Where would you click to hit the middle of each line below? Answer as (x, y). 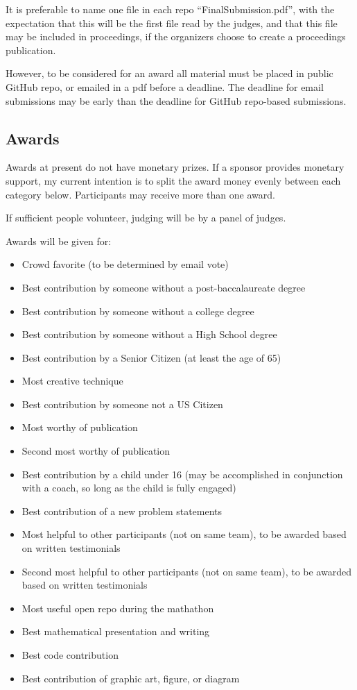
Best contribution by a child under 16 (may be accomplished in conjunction (182, 474)
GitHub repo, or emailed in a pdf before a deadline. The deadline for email (165, 86)
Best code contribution (70, 655)
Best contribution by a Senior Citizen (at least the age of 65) (151, 357)
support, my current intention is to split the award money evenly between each (173, 180)
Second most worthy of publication (96, 451)
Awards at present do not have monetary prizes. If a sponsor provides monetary (175, 167)
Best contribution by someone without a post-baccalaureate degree (164, 287)
